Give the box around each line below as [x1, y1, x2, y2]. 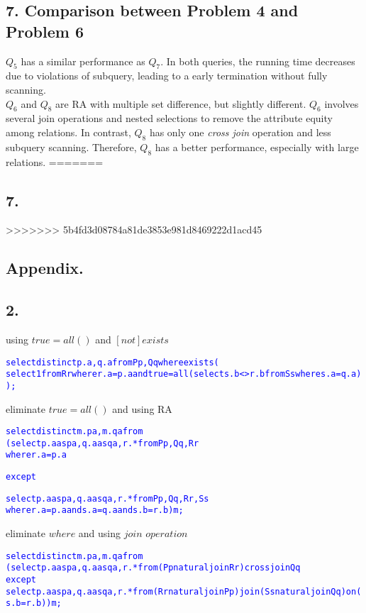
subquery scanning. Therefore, [6, 139, 137, 154]
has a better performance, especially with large [155, 139, 359, 154]
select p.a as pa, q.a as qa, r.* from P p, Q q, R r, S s [6, 493, 209, 504]
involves [324, 96, 359, 111]
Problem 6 [6, 20, 84, 42]
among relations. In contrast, [6, 124, 131, 139]
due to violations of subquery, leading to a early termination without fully [6, 68, 328, 83]
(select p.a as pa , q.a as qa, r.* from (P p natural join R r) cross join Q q [6, 563, 301, 573]
